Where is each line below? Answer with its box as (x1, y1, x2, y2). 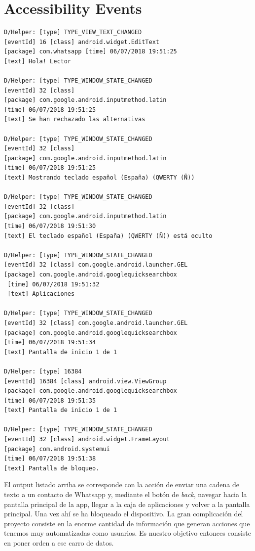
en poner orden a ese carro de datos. (4, 538, 114, 548)
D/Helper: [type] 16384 (4, 367, 82, 375)
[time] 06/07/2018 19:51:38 (4, 455, 96, 462)
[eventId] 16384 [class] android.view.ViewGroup (4, 377, 167, 385)
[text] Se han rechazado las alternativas (4, 116, 146, 123)
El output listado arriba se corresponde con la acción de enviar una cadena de (4, 479, 240, 490)
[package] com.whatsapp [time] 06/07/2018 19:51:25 (4, 48, 177, 55)
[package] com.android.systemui (4, 445, 110, 453)
